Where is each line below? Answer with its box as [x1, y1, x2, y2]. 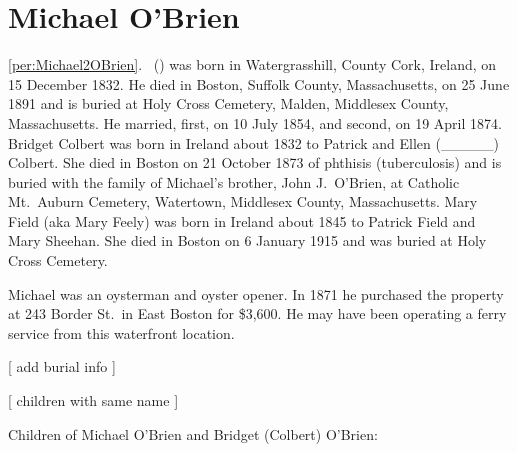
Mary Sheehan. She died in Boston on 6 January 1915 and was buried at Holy [8, 230, 487, 251]
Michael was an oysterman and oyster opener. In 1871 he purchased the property [8, 283, 504, 304]
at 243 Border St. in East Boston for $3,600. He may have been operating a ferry [8, 303, 507, 324]
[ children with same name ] [8, 390, 179, 411]
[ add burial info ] [8, 356, 116, 377]
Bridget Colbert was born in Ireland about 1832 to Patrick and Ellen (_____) [8, 132, 499, 153]
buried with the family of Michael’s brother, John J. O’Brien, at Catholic [8, 171, 460, 192]
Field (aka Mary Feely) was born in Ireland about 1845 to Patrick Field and [8, 210, 476, 231]
